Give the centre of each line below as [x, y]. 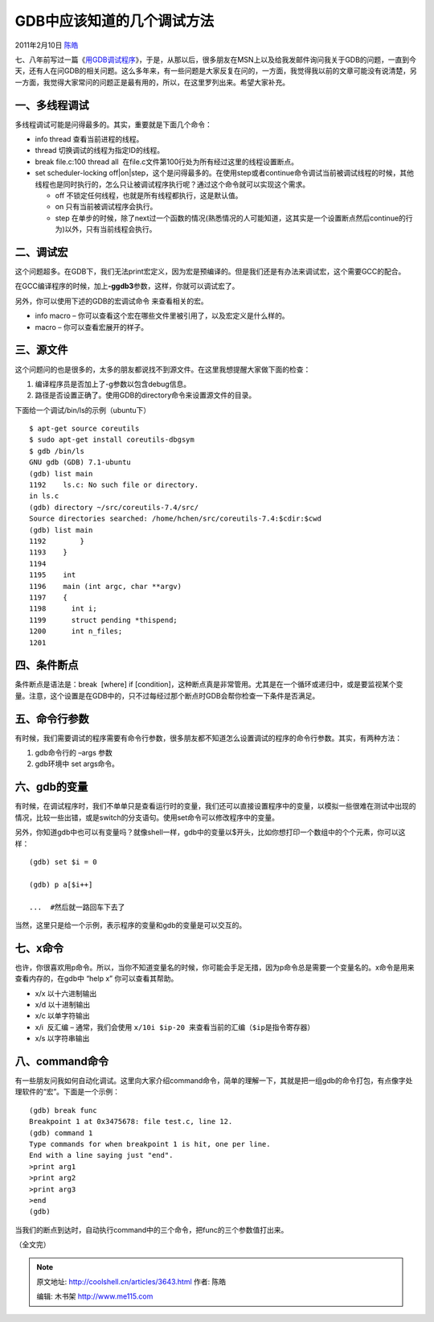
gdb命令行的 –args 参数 [74, 753]
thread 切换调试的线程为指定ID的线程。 [100, 150]
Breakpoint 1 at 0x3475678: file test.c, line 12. [131, 1122]
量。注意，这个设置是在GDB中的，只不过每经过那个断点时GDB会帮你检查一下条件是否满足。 [167, 695]
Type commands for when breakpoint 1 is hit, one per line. [150, 1144]
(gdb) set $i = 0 [63, 862]
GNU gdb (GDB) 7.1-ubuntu [80, 462]
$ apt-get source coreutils [84, 429]
